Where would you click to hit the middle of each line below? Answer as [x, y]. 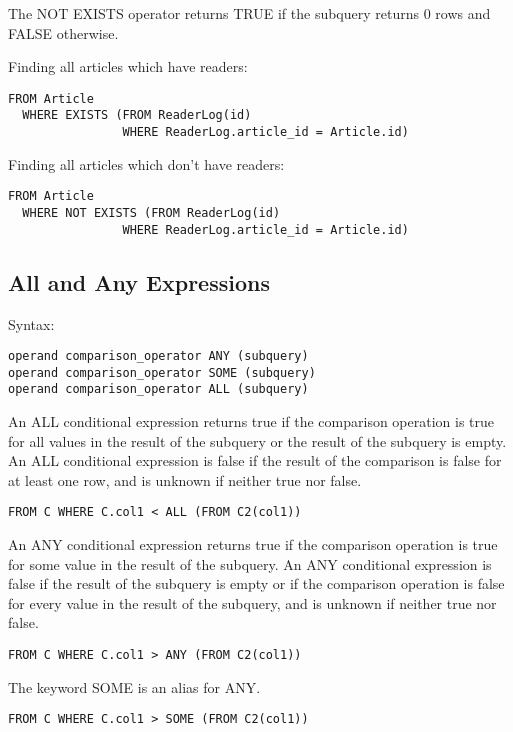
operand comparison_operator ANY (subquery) [158, 356]
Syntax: [31, 323]
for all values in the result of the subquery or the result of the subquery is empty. [257, 440]
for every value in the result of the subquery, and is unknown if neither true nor [252, 602]
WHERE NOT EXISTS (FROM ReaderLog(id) [151, 213]
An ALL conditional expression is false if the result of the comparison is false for [255, 460]
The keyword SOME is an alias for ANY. [134, 686]
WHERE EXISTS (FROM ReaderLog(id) [137, 115]
